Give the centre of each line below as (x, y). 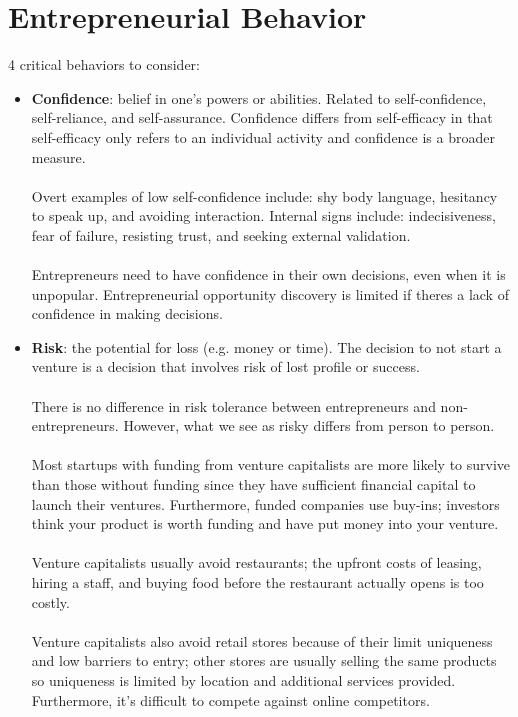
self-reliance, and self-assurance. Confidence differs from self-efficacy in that (262, 117)
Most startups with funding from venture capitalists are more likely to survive (271, 464)
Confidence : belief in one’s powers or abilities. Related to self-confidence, (259, 97)
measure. (58, 156)
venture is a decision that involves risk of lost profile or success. (225, 366)
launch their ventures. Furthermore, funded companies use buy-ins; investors (265, 503)
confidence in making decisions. (127, 313)
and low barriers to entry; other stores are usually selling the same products (264, 660)
